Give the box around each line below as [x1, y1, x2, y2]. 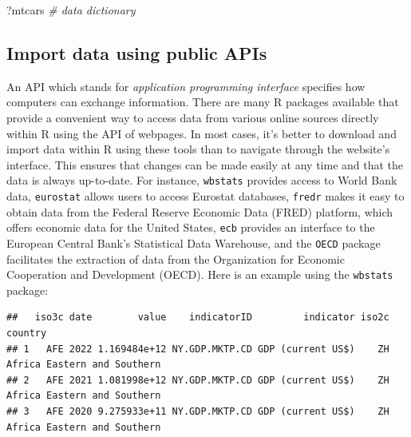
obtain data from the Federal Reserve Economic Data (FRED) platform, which [6, 203, 393, 220]
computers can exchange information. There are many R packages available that [6, 93, 399, 110]
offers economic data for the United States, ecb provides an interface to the [6, 219, 375, 236]
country [6, 328, 47, 340]
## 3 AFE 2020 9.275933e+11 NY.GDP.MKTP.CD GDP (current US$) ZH [6, 405, 389, 417]
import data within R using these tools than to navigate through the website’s [6, 141, 390, 157]
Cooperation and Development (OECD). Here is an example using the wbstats [6, 266, 393, 283]
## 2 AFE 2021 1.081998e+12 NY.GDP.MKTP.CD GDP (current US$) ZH [6, 374, 389, 386]
